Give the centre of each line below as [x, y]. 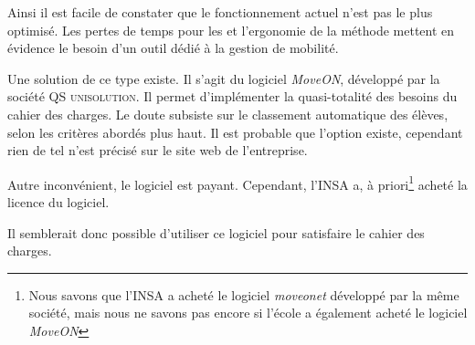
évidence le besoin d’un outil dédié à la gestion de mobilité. [173, 48]
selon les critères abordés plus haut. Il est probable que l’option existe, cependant [235, 132]
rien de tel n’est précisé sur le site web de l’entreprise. [158, 150]
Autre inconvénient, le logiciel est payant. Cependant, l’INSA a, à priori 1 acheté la [237, 183]
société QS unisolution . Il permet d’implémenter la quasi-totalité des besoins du [232, 96]
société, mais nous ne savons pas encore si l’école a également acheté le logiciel [248, 313]
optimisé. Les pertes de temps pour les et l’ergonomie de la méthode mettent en [231, 30]
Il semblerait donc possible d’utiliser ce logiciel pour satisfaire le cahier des [216, 232]
